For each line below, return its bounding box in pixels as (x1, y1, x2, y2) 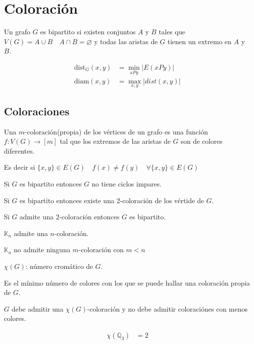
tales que (158, 26, 185, 37)
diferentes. (4, 145, 35, 156)
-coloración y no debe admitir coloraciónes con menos (87, 303, 248, 314)
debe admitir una (11, 303, 64, 314)
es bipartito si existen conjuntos (40, 26, 136, 37)
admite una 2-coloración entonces (20, 212, 120, 222)
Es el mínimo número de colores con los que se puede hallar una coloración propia (4, 277, 250, 288)
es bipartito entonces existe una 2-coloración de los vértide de (20, 195, 204, 205)
